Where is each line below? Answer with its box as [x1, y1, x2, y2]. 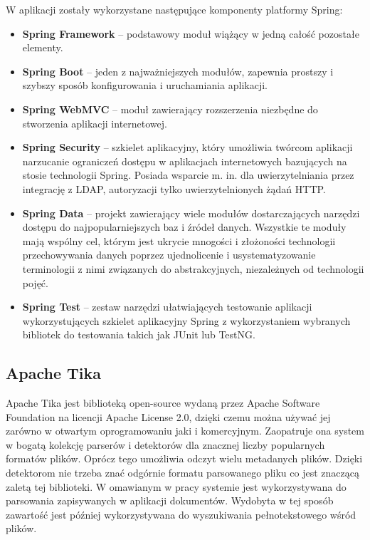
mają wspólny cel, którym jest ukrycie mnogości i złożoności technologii [22, 233, 336, 248]
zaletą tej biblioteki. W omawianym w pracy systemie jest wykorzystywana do [6, 479, 347, 494]
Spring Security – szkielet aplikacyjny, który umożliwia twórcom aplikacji [22, 140, 353, 155]
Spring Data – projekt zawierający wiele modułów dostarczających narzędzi [22, 205, 360, 220]
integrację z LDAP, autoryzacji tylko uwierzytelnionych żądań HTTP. [22, 181, 326, 196]
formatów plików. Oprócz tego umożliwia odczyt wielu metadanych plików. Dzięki [6, 451, 363, 466]
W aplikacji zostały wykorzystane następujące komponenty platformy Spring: [6, 2, 343, 16]
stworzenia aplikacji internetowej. [22, 115, 167, 130]
